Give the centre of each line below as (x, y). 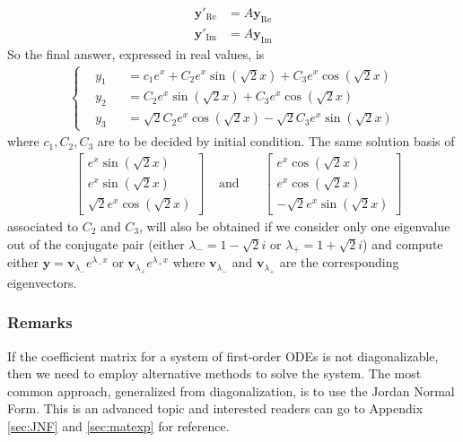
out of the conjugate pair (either (96, 243)
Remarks (40, 322)
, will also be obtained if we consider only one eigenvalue (295, 226)
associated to (43, 226)
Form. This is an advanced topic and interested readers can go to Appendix (215, 408)
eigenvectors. (42, 282)
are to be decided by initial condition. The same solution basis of (276, 141)
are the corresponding (339, 262)
